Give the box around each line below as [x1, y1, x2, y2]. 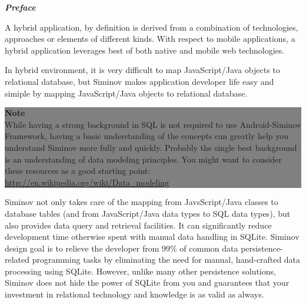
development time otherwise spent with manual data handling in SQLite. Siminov [5, 230, 300, 243]
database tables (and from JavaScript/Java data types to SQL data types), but [5, 207, 291, 219]
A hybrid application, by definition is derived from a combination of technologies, [5, 21, 298, 33]
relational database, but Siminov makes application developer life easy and [5, 75, 274, 87]
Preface [5, 1, 36, 13]
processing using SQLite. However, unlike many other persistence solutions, [5, 265, 276, 277]
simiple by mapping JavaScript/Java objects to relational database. [5, 87, 248, 99]
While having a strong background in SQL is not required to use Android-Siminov [5, 118, 301, 130]
